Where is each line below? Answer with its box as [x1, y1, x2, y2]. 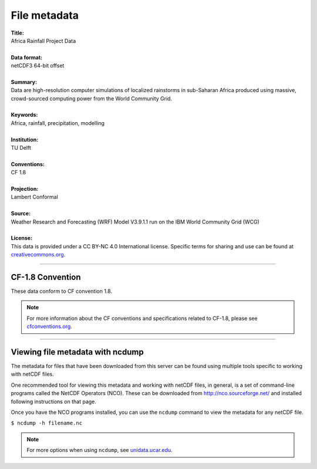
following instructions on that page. [11, 398, 97, 405]
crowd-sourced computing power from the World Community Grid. [11, 95, 173, 102]
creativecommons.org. [11, 251, 66, 258]
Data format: [11, 53, 43, 61]
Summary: [11, 78, 38, 85]
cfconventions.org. [26, 323, 73, 330]
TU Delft [11, 144, 32, 151]
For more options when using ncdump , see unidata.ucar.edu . [26, 447, 173, 454]
